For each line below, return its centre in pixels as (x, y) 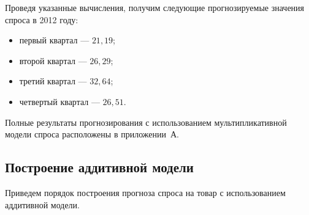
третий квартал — (53, 81)
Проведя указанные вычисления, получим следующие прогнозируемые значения (155, 7)
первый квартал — (54, 40)
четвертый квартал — (59, 101)
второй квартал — (53, 60)
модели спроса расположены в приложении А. (92, 134)
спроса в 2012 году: (42, 19)
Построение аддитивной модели (99, 167)
